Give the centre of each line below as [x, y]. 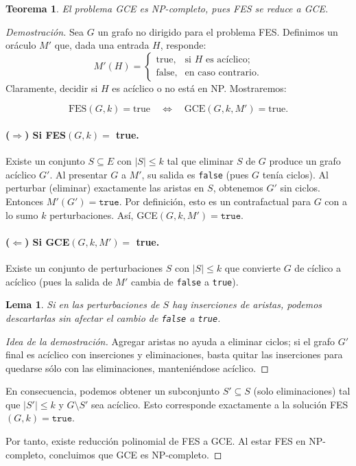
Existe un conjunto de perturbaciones [84, 268]
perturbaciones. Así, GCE [104, 214]
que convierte [253, 268]
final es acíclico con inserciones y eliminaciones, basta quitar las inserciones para [174, 354]
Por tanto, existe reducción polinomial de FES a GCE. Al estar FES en [156, 441]
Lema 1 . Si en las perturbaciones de [83, 304]
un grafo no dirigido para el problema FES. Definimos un [218, 31]
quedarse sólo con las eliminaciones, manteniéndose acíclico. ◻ [137, 368]
